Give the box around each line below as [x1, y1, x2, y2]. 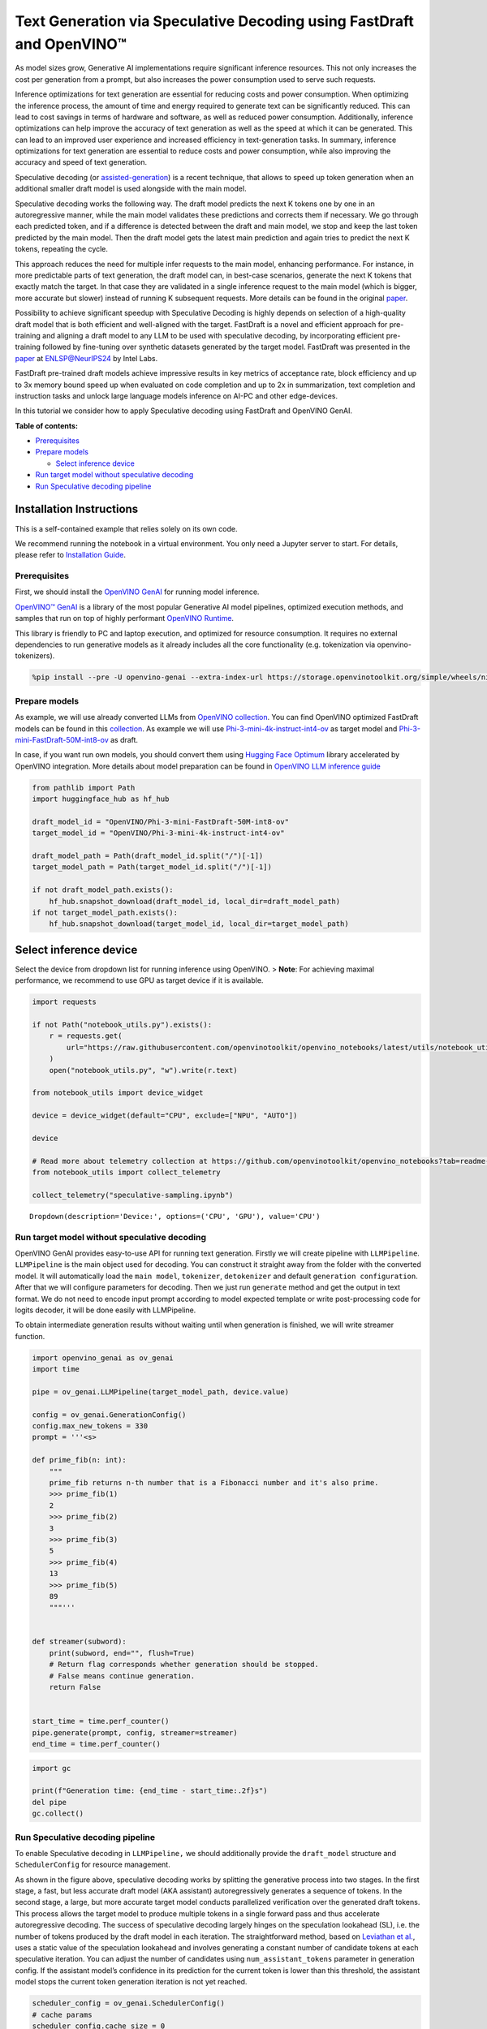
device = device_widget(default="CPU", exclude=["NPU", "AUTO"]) [32, 1111, 298, 1120]
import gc [32, 1764, 71, 1773]
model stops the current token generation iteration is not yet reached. [15, 1977, 248, 1987]
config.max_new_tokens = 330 [32, 1421, 149, 1431]
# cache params [32, 2010, 93, 2019]
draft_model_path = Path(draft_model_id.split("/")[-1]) [32, 851, 264, 860]
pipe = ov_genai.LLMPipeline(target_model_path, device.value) [32, 1387, 290, 1396]
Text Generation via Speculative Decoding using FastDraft [15, 12, 414, 30]
